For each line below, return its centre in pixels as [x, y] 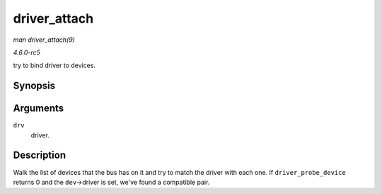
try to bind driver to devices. [54, 65]
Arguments [39, 109]
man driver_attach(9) [44, 40]
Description [40, 155]
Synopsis [34, 86]
